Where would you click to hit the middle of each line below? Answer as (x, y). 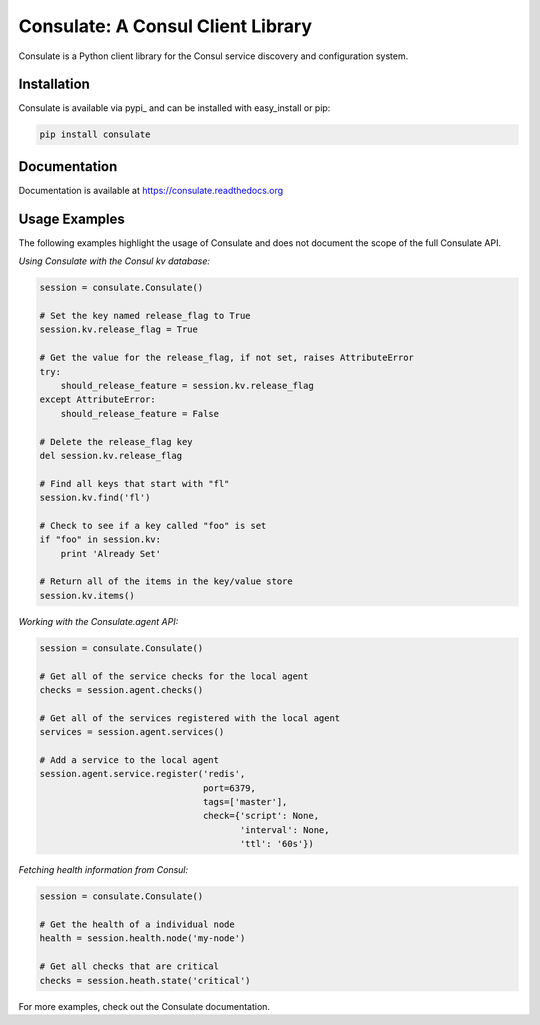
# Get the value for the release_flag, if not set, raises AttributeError (227, 358)
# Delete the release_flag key (116, 441)
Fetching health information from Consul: (103, 870)
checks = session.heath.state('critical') (145, 980)
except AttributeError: (98, 399)
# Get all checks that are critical (129, 966)
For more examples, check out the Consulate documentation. (144, 1006)
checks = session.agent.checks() (121, 689)
